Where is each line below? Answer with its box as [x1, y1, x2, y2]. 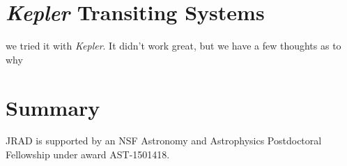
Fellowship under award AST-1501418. [6, 147, 170, 162]
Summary [6, 93, 100, 121]
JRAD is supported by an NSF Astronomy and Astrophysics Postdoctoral [6, 133, 322, 148]
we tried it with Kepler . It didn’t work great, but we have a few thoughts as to [6, 38, 341, 53]
